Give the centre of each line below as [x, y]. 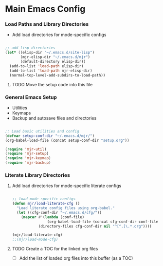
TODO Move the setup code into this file [52, 84]
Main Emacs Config [45, 9]
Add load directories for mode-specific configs [59, 35]
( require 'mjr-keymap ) [28, 158]
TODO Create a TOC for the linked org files [55, 249]
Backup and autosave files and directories [54, 118]
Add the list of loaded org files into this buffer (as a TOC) [76, 258]
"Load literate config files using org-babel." [66, 208]
